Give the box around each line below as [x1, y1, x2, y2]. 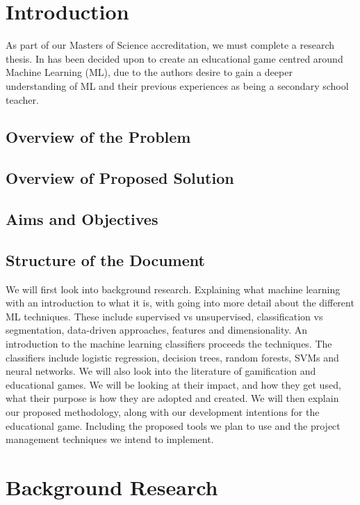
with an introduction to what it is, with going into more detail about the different [6, 295, 354, 310]
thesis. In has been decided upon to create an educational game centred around [6, 51, 343, 65]
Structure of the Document [6, 249, 205, 270]
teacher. [6, 92, 39, 107]
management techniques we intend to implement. [6, 432, 214, 446]
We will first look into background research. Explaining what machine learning [6, 281, 341, 296]
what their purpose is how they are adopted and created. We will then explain [6, 391, 339, 405]
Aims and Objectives [6, 208, 158, 230]
